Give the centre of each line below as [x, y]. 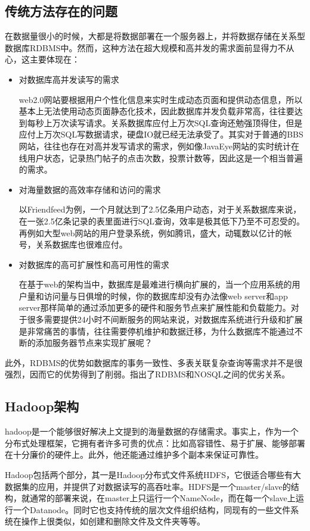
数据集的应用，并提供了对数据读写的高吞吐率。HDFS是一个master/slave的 [148, 486]
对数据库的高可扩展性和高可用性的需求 [94, 264]
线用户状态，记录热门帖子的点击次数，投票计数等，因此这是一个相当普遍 [161, 157]
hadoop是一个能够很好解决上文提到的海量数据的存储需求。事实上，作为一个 [152, 431]
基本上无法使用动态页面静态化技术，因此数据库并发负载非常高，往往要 [156, 111]
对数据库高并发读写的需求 [69, 79]
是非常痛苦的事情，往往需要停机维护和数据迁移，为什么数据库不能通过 [156, 331]
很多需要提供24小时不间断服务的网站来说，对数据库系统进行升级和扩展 [165, 319]
